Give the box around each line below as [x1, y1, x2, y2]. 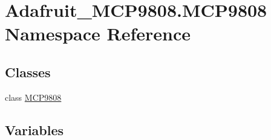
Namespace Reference [5, 21, 191, 46]
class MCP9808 [5, 91, 62, 103]
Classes [5, 62, 51, 81]
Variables [5, 120, 64, 139]
